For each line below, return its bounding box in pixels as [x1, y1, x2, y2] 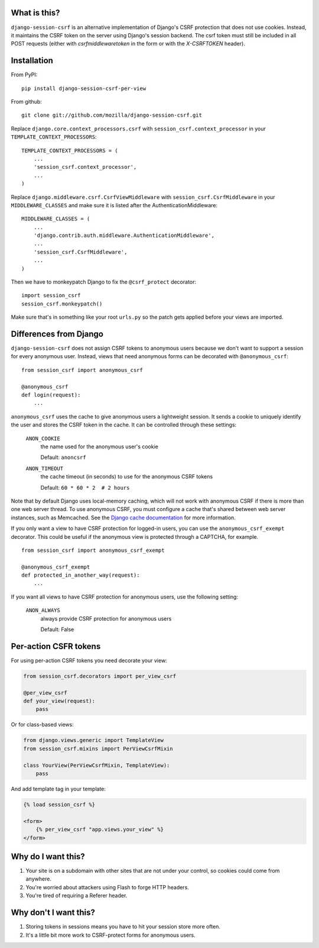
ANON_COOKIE [25, 435, 60, 442]
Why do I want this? [11, 851, 85, 862]
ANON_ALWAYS [25, 607, 60, 614]
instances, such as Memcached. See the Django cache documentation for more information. [11, 514, 236, 521]
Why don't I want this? [11, 908, 96, 918]
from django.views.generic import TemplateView [23, 737, 164, 744]
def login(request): [21, 391, 81, 399]
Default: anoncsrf [40, 454, 86, 461]
